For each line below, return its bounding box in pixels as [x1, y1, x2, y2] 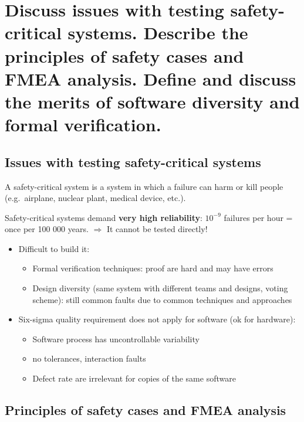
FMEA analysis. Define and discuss [5, 66, 296, 90]
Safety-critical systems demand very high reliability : [5, 211, 202, 223]
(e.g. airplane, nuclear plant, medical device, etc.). [5, 192, 186, 204]
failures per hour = [224, 211, 293, 223]
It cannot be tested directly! [106, 223, 208, 235]
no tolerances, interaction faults [32, 352, 146, 365]
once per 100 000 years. [5, 223, 89, 235]
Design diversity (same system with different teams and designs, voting [32, 282, 288, 294]
